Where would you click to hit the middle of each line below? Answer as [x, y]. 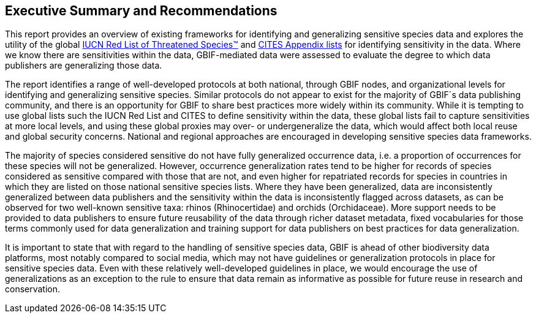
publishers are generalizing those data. [84, 66]
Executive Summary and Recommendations [141, 11]
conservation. [33, 289]
